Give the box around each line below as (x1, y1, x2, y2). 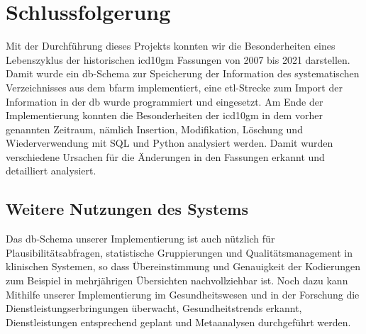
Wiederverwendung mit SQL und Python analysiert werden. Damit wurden (6, 135, 333, 150)
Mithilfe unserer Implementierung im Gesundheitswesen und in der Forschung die (6, 286, 360, 301)
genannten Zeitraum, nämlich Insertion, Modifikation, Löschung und (6, 121, 303, 136)
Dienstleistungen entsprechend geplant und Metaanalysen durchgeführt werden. (6, 314, 351, 329)
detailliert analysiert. (6, 163, 96, 178)
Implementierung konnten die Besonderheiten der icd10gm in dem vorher (6, 108, 323, 123)
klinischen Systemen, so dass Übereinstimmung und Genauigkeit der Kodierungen (6, 259, 361, 274)
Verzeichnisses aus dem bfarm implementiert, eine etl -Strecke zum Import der (6, 79, 343, 94)
